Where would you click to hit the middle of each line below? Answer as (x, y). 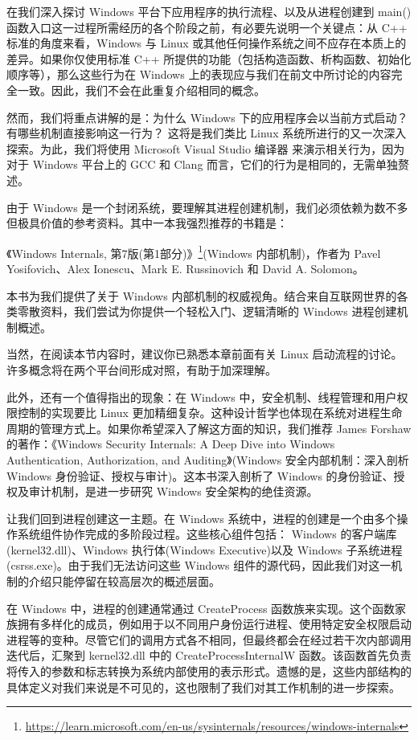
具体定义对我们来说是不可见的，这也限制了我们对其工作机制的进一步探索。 (203, 687)
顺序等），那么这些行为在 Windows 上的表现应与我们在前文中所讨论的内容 (199, 74)
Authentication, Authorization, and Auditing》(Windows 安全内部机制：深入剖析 (208, 459)
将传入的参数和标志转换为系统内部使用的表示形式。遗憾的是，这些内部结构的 (209, 671)
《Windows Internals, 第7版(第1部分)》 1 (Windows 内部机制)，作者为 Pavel (194, 251)
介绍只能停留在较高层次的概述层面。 (124, 581)
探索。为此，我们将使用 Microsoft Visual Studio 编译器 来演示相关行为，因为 (206, 148)
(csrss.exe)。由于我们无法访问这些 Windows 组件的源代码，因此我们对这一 (199, 565)
